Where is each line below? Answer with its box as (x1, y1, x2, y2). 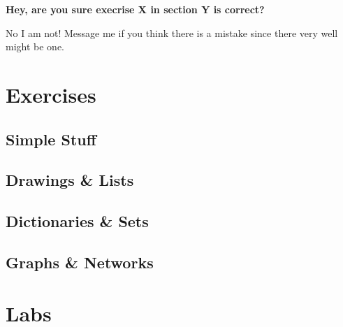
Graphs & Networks (6, 251, 154, 272)
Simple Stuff (6, 128, 96, 150)
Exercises (6, 80, 96, 108)
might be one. (6, 39, 64, 54)
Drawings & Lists (6, 169, 134, 191)
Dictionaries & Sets (6, 210, 149, 232)
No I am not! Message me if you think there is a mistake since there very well (6, 25, 338, 40)
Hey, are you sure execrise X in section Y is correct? (6, 2, 265, 16)
